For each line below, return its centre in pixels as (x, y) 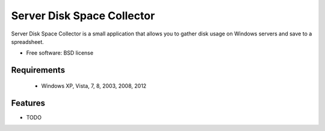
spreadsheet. (28, 41)
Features (28, 103)
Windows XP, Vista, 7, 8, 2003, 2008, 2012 (94, 86)
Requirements (38, 70)
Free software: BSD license (60, 53)
